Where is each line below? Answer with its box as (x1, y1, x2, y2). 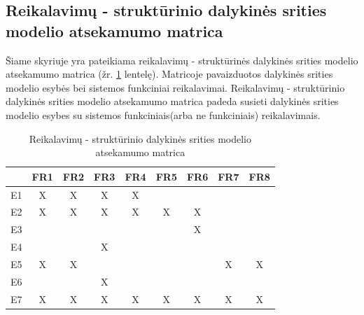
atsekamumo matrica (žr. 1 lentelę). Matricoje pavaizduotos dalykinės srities (6, 66, 333, 81)
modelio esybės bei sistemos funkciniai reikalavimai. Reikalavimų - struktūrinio (6, 80, 345, 94)
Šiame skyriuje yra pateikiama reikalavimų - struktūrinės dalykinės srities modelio (6, 52, 358, 67)
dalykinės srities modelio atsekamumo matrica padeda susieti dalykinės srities (6, 94, 339, 108)
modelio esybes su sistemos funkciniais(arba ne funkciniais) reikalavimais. (6, 107, 321, 122)
